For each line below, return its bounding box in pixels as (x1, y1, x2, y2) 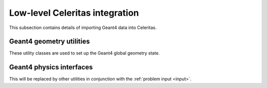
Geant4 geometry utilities (9, 37, 90, 46)
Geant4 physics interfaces (9, 63, 93, 71)
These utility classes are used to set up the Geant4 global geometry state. (9, 50, 160, 56)
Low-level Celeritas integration (9, 7, 139, 18)
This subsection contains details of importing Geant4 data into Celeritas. (9, 25, 157, 30)
